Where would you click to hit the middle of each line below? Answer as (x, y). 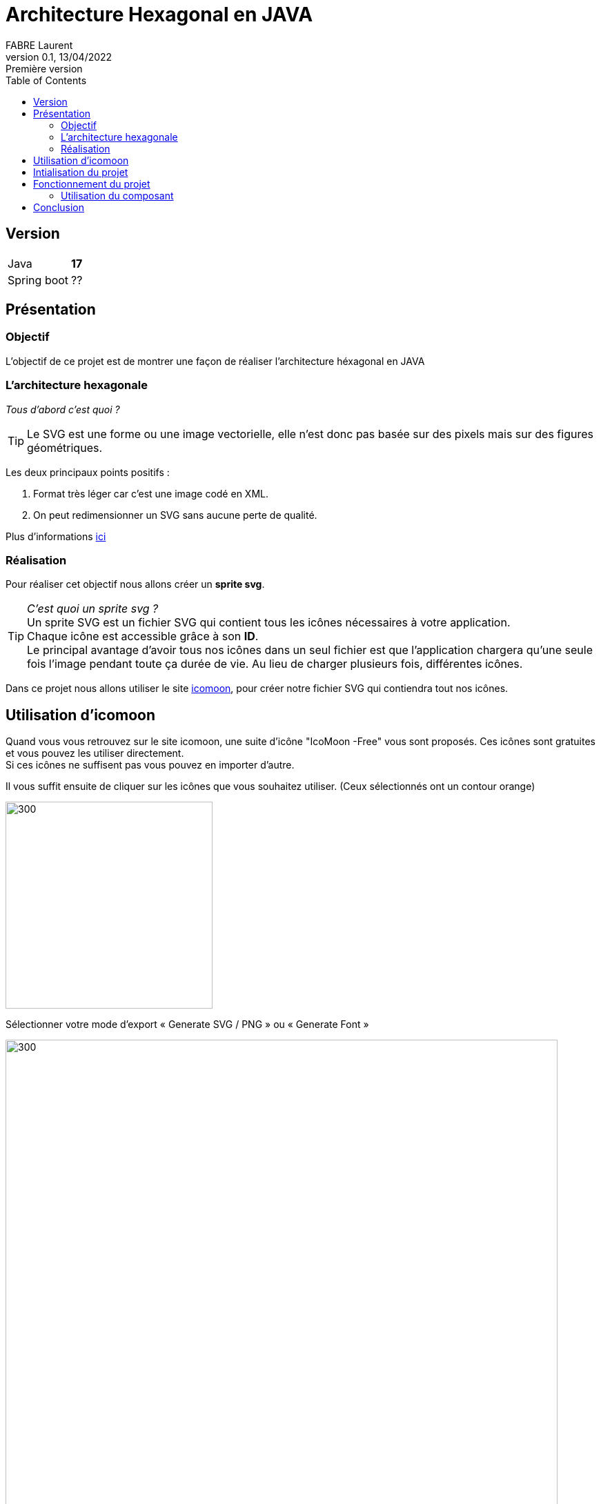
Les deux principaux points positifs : (88, 472)
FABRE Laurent (39, 45)
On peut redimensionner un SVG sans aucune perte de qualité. (175, 515)
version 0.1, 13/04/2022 (59, 57)
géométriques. (65, 447)
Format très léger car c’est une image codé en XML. (151, 493)
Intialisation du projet (81, 172)
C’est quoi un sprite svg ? (93, 609)
